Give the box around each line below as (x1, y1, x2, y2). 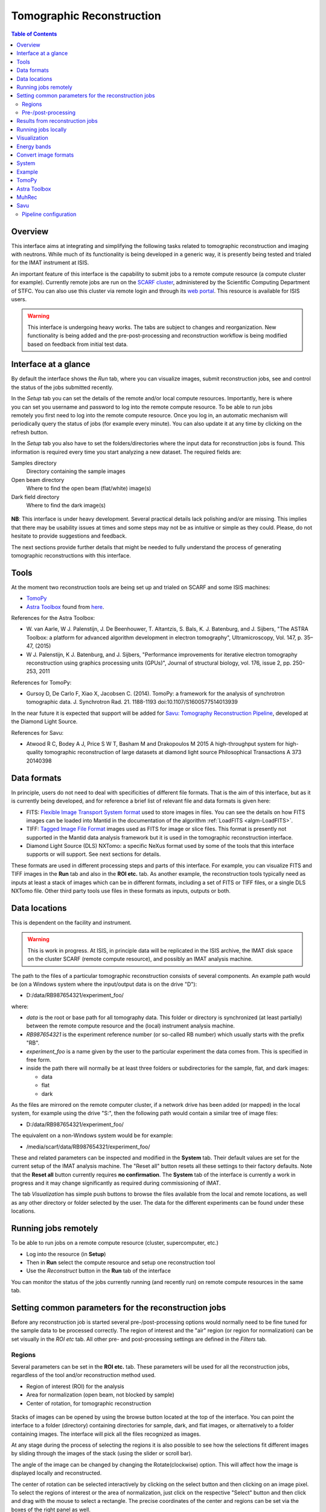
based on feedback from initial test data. (27, 341, 128, 348)
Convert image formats (16, 151, 74, 158)
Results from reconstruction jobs (16, 117, 98, 125)
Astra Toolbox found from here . (26, 603, 104, 610)
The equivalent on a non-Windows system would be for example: (11, 1132, 173, 1139)
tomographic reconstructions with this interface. (11, 552, 131, 559)
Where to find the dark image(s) (26, 501, 106, 509)
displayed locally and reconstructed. (11, 1470, 102, 1477)
